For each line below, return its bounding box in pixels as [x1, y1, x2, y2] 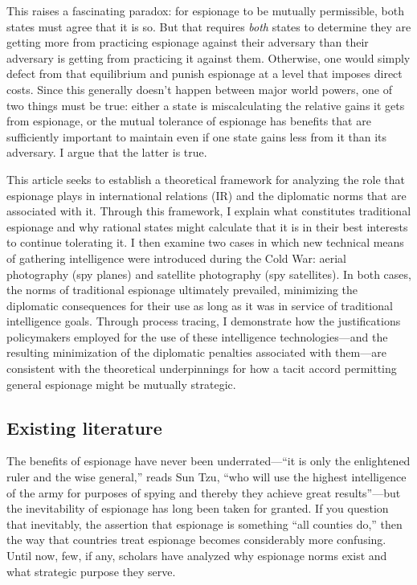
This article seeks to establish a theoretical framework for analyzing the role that [6, 170, 406, 187]
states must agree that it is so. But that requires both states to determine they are [6, 18, 411, 35]
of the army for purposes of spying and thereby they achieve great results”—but [6, 484, 401, 501]
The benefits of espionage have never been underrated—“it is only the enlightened [6, 452, 411, 469]
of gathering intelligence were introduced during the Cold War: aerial [6, 249, 346, 266]
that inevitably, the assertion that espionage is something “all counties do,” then [6, 515, 403, 532]
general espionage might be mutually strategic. [6, 375, 236, 392]
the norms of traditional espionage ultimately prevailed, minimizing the [6, 281, 358, 298]
